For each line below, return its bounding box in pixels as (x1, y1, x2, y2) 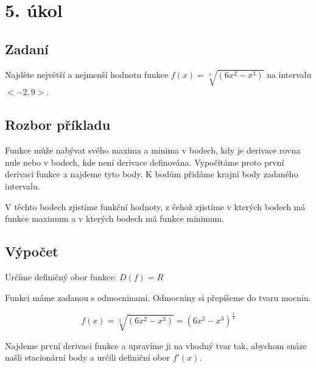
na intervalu (267, 68, 312, 80)
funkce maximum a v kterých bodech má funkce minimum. (5, 212, 225, 225)
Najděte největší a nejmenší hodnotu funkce (5, 68, 169, 80)
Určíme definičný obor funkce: (5, 270, 117, 283)
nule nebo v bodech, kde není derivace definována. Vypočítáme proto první (5, 155, 284, 168)
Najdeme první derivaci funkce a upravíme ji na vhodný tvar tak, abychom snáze (5, 339, 307, 352)
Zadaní (5, 39, 49, 58)
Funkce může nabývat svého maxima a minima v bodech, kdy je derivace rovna (5, 144, 301, 157)
